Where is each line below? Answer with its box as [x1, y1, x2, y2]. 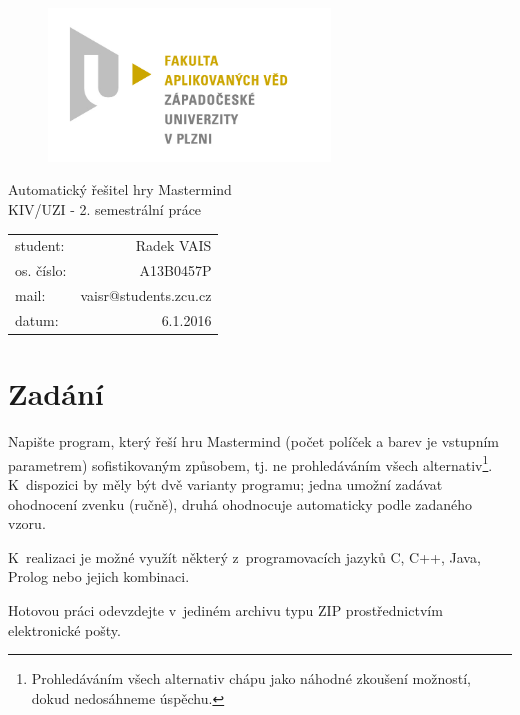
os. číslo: [15, 260, 67, 281]
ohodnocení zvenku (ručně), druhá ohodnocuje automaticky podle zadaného [8, 493, 473, 514]
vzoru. [8, 513, 46, 534]
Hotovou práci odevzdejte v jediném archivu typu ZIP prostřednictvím [8, 599, 443, 620]
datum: [15, 309, 59, 330]
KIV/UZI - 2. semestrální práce [8, 199, 202, 219]
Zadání [8, 373, 104, 414]
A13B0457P [139, 260, 212, 281]
